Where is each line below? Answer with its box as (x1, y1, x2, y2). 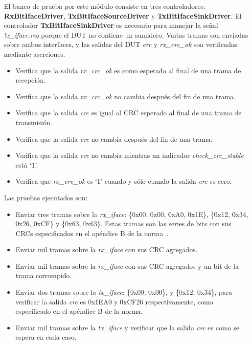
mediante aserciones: (4, 48, 66, 59)
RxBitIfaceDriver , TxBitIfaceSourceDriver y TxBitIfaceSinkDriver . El (4, 10, 242, 21)
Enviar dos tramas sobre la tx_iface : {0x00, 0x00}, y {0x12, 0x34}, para (15, 287, 232, 297)
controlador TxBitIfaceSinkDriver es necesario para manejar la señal (4, 20, 218, 30)
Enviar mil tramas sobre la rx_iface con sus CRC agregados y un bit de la (15, 260, 239, 271)
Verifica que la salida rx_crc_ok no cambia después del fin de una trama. (15, 91, 236, 101)
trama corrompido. (15, 270, 72, 280)
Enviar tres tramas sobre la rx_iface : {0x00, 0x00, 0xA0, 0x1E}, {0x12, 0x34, (15, 209, 248, 219)
